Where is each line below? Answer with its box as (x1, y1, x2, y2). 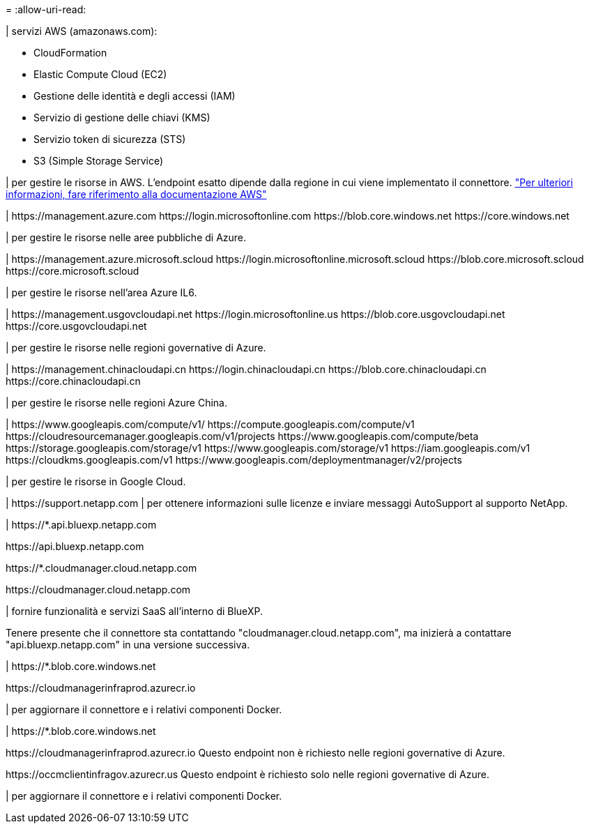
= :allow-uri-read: (6, 3, 86, 15)
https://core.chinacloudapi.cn (6, 375, 141, 387)
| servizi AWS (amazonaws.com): (6, 25, 158, 37)
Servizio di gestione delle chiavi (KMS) (33, 112, 211, 123)
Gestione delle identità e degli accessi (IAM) (33, 90, 236, 102)
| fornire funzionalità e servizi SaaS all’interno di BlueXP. (6, 605, 263, 617)
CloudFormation (33, 47, 107, 59)
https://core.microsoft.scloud (6, 265, 139, 277)
